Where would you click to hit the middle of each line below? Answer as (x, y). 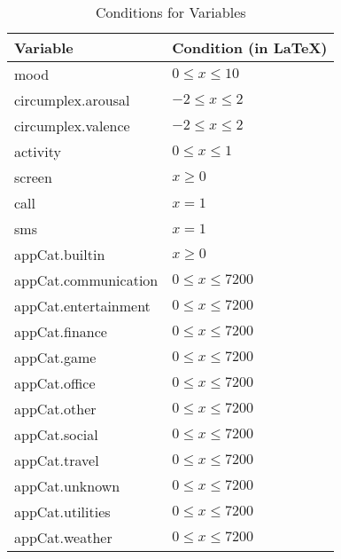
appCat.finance (61, 331)
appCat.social (56, 434)
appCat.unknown (67, 486)
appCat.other (55, 409)
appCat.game (55, 357)
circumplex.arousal (72, 100)
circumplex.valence (72, 126)
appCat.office (55, 383)
